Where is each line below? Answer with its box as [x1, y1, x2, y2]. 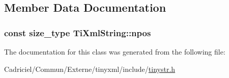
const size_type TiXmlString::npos [4, 26, 151, 39]
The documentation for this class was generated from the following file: [4, 46, 225, 57]
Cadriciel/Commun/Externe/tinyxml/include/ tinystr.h [4, 63, 176, 74]
